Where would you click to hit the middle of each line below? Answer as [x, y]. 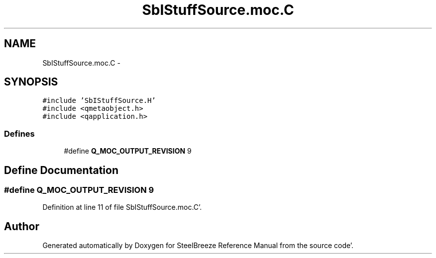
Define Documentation [61, 170]
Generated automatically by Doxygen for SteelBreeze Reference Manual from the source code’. [198, 246]
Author [22, 226]
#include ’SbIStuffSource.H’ [99, 101]
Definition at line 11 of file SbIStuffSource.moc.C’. [122, 207]
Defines [19, 133]
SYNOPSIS [31, 82]
